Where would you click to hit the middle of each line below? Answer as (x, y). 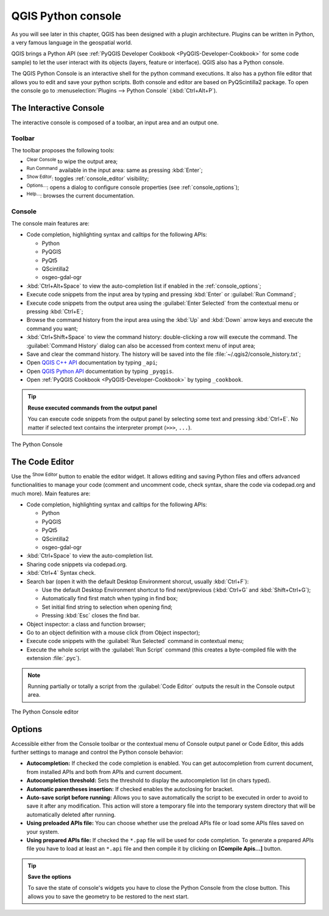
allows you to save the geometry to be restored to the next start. (108, 896)
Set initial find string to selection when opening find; (107, 607)
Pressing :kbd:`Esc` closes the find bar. (91, 616)
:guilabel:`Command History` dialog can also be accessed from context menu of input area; (141, 346)
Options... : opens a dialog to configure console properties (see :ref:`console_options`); (133, 186)
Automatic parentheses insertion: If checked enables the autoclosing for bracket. (130, 789)
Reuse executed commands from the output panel (92, 408)
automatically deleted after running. (71, 814)
